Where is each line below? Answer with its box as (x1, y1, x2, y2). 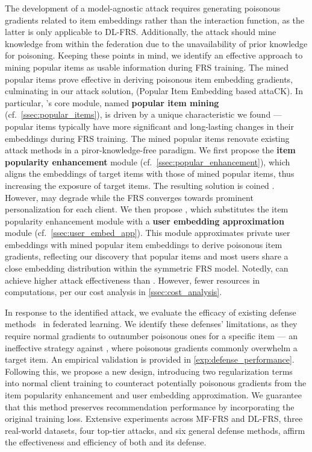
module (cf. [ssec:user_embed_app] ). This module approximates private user (5, 226, 290, 239)
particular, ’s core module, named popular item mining (5, 96, 219, 109)
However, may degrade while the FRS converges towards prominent (5, 191, 254, 203)
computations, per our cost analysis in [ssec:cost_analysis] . (5, 285, 222, 298)
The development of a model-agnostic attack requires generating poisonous (5, 2, 281, 14)
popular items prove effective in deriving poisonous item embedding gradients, (5, 72, 293, 85)
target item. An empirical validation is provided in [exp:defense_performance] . (5, 353, 295, 366)
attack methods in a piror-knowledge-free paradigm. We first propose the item (5, 144, 296, 156)
